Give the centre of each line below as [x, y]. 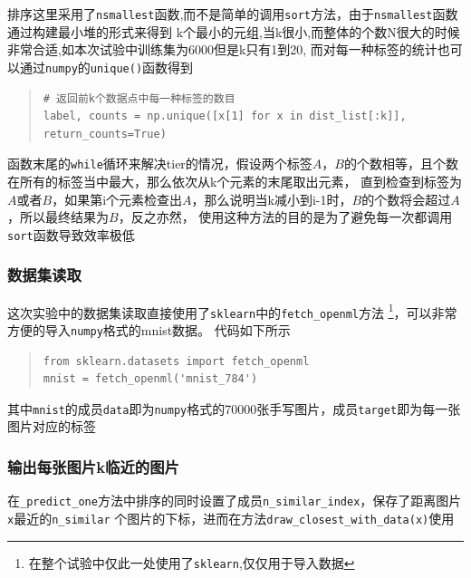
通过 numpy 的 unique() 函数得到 [106, 67]
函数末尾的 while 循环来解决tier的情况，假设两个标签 [160, 164]
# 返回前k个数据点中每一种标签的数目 [139, 98]
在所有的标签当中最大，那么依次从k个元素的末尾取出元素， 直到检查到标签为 [235, 181]
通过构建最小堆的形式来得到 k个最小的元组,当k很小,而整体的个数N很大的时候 [234, 31]
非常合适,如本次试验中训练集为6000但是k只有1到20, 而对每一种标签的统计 [222, 49]
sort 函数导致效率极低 [71, 234]
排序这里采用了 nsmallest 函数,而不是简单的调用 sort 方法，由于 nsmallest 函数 [233, 14]
